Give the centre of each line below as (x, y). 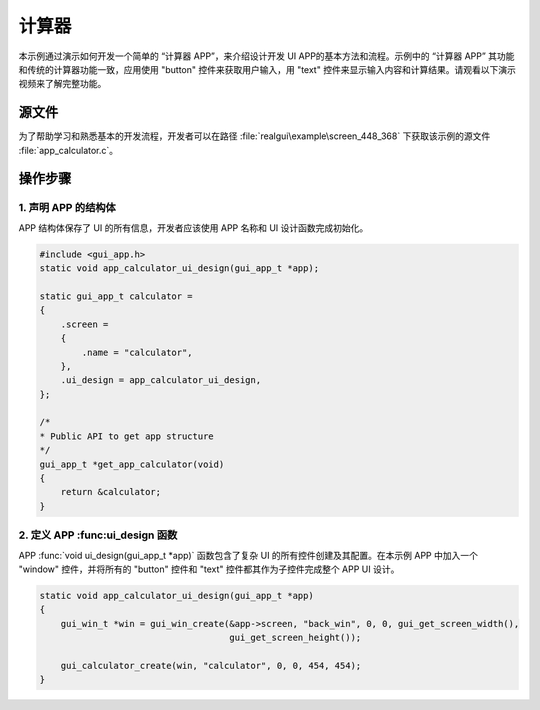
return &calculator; (111, 492)
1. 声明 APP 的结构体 (67, 208)
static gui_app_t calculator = (116, 296)
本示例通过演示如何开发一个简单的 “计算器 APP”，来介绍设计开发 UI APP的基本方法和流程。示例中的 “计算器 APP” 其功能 (266, 56)
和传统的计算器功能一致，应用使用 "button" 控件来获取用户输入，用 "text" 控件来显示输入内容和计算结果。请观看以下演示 (267, 69)
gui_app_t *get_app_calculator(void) (132, 464)
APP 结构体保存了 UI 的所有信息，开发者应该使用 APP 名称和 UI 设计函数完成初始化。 (193, 227)
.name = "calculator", (137, 352)
